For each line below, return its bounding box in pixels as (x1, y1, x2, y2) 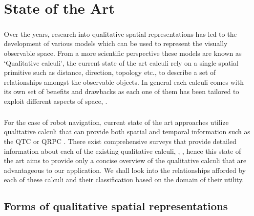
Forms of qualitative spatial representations (4, 198, 228, 214)
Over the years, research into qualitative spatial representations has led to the (4, 28, 237, 39)
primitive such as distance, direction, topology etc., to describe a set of (4, 67, 216, 77)
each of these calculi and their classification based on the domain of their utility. (4, 174, 244, 185)
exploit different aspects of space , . (4, 96, 107, 106)
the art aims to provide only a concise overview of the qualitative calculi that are (4, 155, 247, 166)
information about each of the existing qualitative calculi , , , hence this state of (4, 145, 241, 156)
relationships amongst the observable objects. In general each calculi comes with (4, 76, 244, 87)
